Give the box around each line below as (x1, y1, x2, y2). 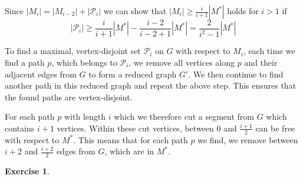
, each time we (243, 45, 295, 57)
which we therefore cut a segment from (114, 110, 254, 123)
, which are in (104, 145, 154, 157)
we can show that (103, 5, 167, 16)
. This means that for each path (73, 133, 188, 146)
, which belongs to (51, 56, 117, 68)
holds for (227, 5, 259, 16)
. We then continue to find (188, 67, 284, 80)
